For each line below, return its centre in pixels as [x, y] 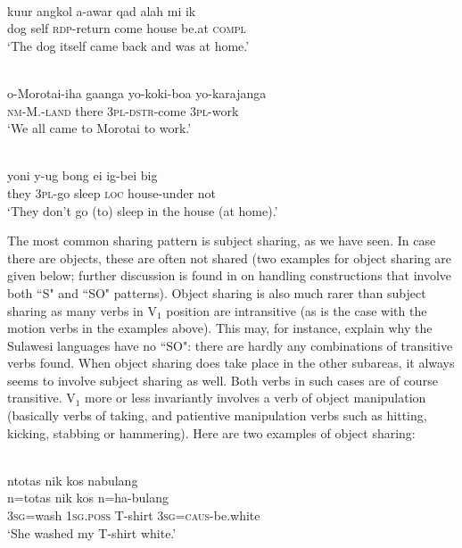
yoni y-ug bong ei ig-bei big [82, 175]
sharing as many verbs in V [82, 310]
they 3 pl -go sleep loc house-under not [112, 192]
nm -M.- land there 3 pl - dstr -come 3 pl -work [123, 110]
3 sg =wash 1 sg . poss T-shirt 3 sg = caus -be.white [134, 515]
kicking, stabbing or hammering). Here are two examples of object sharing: [211, 432]
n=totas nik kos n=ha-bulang [88, 498]
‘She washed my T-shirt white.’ [92, 532]
